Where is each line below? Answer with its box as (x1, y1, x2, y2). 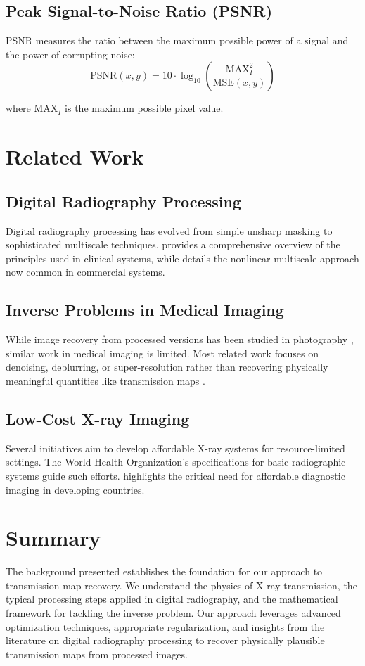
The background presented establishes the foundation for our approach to (6, 564, 323, 579)
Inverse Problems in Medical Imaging (6, 299, 284, 321)
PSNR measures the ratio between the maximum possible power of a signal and (6, 33, 349, 48)
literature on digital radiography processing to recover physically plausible (6, 633, 325, 648)
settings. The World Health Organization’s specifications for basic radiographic (6, 454, 346, 469)
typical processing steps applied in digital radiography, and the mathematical (6, 591, 338, 606)
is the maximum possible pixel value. (65, 101, 224, 115)
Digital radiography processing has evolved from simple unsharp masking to (6, 223, 333, 238)
